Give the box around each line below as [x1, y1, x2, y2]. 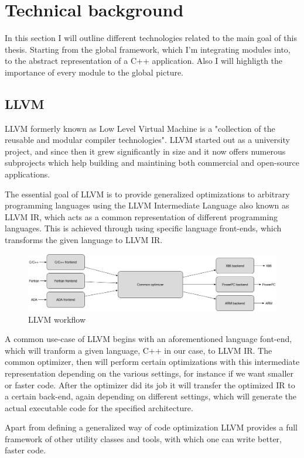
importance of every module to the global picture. [5, 66, 184, 78]
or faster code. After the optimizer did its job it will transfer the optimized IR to [5, 378, 295, 391]
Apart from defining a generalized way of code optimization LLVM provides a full [5, 421, 298, 433]
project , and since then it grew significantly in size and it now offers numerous [5, 145, 286, 157]
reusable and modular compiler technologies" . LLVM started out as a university [5, 134, 290, 146]
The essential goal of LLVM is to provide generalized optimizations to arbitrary [5, 187, 290, 200]
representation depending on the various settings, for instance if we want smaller [5, 367, 293, 379]
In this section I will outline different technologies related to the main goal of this [5, 32, 297, 44]
